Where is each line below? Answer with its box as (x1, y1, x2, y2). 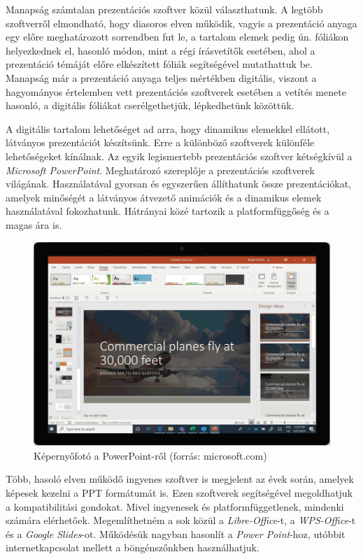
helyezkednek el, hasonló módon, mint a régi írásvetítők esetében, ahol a (6, 43, 315, 57)
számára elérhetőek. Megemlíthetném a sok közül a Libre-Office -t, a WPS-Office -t (6, 513, 356, 528)
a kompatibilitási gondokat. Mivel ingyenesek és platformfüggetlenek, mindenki (6, 499, 344, 514)
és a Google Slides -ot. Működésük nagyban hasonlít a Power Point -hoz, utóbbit (6, 526, 346, 541)
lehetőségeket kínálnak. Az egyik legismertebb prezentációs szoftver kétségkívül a (6, 148, 353, 163)
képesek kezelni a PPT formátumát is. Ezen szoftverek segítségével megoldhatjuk (6, 485, 353, 500)
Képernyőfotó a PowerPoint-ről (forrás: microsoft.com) (34, 448, 267, 462)
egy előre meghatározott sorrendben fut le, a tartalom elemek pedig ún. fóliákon (6, 29, 349, 44)
